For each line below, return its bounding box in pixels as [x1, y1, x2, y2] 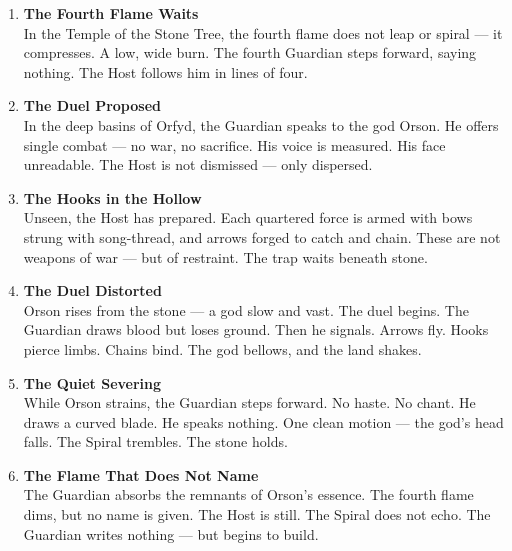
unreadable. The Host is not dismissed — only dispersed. [23, 154, 373, 175]
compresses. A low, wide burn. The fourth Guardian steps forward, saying [23, 42, 477, 63]
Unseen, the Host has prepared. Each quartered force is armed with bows [23, 207, 473, 228]
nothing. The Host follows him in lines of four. [23, 61, 308, 82]
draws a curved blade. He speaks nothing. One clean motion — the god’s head [23, 411, 504, 432]
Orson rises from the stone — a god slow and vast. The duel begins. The [23, 299, 469, 320]
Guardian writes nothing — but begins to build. [23, 523, 319, 544]
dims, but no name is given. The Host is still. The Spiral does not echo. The [23, 504, 491, 525]
